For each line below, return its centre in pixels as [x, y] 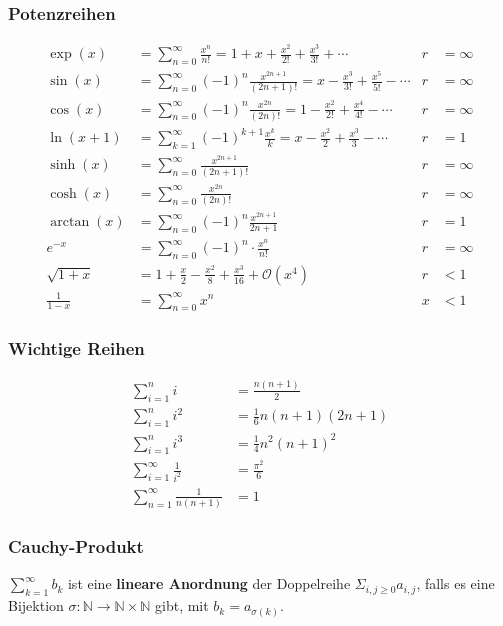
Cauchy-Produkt [76, 546]
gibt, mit [182, 605]
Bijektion [36, 605]
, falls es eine [455, 583]
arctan [70, 222]
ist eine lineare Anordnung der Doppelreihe [209, 583]
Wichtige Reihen [76, 348]
